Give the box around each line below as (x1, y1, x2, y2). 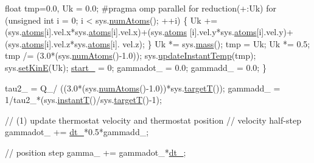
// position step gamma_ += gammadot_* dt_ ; (5, 145, 186, 158)
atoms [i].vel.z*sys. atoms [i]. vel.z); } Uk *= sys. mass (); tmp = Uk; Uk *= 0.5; (21, 37, 310, 50)
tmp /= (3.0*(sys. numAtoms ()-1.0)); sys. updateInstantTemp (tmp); (5, 49, 256, 62)
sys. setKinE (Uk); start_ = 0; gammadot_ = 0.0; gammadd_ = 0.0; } (5, 61, 267, 73)
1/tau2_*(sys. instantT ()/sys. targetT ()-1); (5, 93, 162, 106)
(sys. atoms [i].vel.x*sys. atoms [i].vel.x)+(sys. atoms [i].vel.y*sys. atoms (5, 25, 257, 38)
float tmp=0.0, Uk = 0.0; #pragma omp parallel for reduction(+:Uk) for (5, 2, 276, 14)
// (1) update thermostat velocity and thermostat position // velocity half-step (5, 113, 301, 126)
